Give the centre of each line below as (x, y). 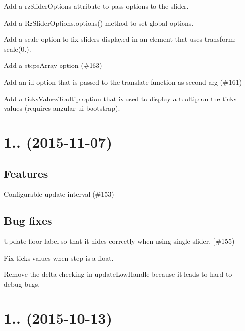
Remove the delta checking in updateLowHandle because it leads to (106, 274)
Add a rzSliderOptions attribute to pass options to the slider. (96, 6)
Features (26, 173)
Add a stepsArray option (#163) (53, 65)
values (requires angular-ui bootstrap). (62, 108)
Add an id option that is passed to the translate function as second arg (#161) (123, 82)
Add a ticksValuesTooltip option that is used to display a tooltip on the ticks (120, 98)
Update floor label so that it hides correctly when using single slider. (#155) (119, 241)
